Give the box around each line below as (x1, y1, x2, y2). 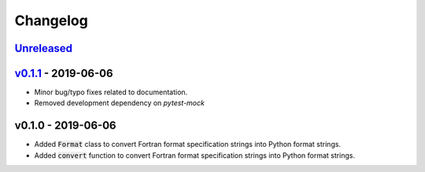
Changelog (14, 12, 88, 29)
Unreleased (14, 42, 73, 55)
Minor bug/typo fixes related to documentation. (34, 87, 188, 97)
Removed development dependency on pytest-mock (34, 98, 205, 108)
